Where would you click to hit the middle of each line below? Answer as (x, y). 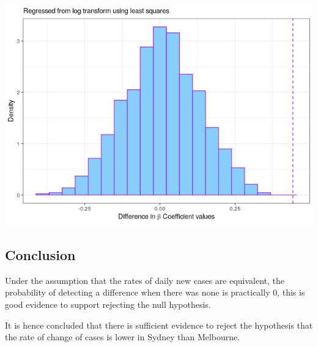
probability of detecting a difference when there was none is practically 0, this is (155, 292)
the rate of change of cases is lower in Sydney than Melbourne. (123, 337)
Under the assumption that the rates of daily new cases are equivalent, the (145, 280)
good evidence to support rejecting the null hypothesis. (108, 304)
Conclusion (40, 254)
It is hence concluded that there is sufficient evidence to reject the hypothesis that (159, 325)
